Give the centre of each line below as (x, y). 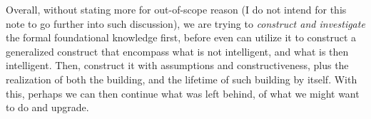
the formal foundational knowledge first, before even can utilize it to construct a (181, 37)
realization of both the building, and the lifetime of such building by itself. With (182, 79)
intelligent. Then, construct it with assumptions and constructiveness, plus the (177, 65)
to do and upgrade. (47, 107)
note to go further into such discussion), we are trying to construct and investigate (185, 23)
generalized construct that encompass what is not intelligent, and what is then (177, 51)
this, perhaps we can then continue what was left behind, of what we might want (183, 93)
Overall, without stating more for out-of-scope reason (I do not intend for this (176, 9)
